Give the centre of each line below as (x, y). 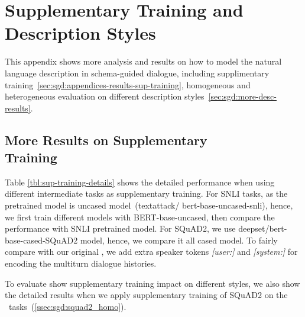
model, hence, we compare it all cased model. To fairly (179, 240)
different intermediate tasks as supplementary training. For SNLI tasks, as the (146, 193)
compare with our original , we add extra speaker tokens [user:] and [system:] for (151, 252)
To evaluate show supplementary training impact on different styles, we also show (152, 283)
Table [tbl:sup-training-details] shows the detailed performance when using (140, 182)
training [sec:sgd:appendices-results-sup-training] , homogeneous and (128, 84)
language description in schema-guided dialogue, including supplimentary (137, 73)
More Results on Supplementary (106, 140)
